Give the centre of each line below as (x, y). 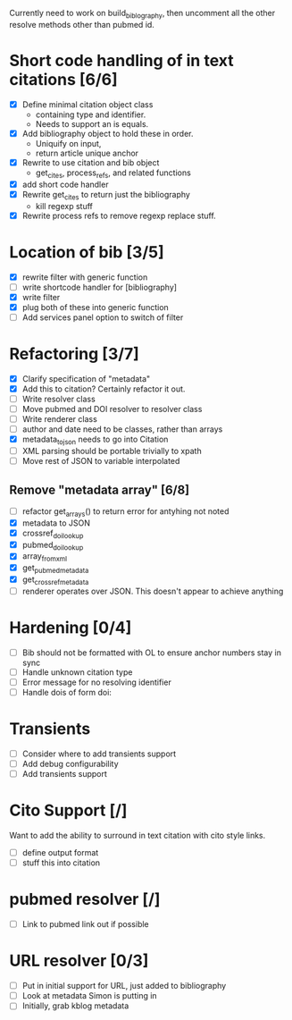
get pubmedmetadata (55, 569)
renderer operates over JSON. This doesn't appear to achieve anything (153, 591)
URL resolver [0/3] (79, 961)
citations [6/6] (63, 79)
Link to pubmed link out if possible (85, 924)
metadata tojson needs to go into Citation (95, 440)
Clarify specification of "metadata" (86, 378)
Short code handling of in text (121, 60)
